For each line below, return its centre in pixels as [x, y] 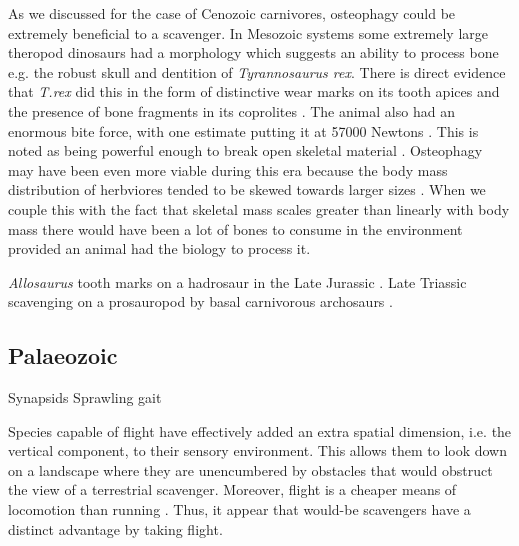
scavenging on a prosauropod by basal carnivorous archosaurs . [200, 301]
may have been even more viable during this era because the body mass [228, 169]
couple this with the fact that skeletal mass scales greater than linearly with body [259, 208]
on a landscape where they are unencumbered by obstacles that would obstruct [250, 469]
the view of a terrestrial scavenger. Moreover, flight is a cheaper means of [232, 489]
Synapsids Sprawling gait [85, 397]
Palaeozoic [63, 355]
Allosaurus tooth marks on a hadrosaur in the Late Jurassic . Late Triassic [237, 281]
